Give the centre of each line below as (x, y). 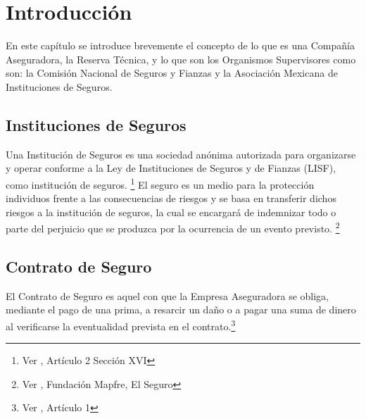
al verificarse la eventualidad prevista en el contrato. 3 (121, 325)
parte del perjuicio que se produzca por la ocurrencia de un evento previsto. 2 (173, 227)
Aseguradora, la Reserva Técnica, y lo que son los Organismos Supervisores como (181, 59)
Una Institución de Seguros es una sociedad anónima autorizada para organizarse (181, 154)
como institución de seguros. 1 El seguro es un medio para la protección (160, 183)
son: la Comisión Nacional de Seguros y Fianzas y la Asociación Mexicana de (172, 73)
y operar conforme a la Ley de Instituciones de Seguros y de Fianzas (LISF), (171, 168)
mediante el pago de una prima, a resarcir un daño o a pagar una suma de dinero (181, 309)
